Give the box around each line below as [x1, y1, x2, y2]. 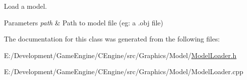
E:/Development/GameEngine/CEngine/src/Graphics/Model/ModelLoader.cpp [4, 66, 244, 77]
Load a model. [4, 1, 47, 11]
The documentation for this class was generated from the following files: [4, 34, 220, 44]
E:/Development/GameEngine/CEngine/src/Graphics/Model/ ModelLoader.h [4, 50, 237, 60]
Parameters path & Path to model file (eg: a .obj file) [4, 17, 164, 27]
